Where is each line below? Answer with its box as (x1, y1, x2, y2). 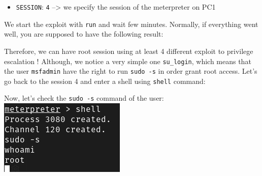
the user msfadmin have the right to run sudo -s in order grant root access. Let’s (4, 66, 257, 76)
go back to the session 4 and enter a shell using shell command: (4, 75, 206, 86)
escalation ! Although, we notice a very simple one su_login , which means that (4, 55, 251, 66)
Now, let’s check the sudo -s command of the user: (4, 93, 164, 103)
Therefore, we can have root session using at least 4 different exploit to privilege (4, 45, 253, 56)
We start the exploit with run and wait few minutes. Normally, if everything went (4, 18, 258, 29)
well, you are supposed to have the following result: (4, 28, 163, 39)
